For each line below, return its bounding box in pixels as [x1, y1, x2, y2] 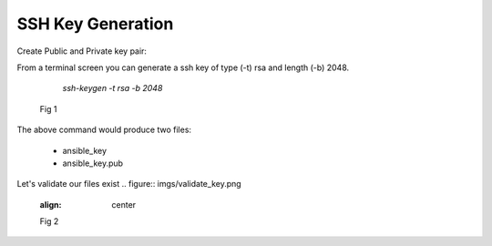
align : [39, 199, 62, 210]
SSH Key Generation [16, 14, 174, 34]
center [111, 199, 137, 210]
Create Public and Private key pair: [16, 46, 148, 56]
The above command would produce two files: [16, 124, 191, 136]
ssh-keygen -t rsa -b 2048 [62, 83, 163, 94]
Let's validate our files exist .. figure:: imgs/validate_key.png [16, 179, 241, 190]
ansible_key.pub [62, 158, 123, 169]
